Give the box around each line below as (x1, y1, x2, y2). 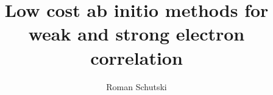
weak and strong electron (28, 21, 245, 46)
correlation (90, 45, 183, 70)
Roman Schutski (106, 80, 167, 93)
